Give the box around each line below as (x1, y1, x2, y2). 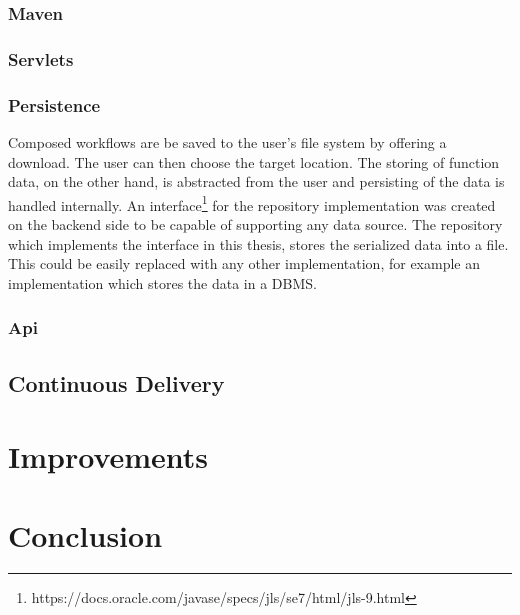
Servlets (8, 46, 74, 71)
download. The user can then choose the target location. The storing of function (8, 151, 500, 172)
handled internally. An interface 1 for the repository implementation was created (8, 191, 496, 215)
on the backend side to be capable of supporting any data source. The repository (8, 213, 503, 234)
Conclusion (8, 514, 163, 555)
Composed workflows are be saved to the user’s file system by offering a (8, 131, 447, 152)
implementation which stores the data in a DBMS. (8, 272, 317, 293)
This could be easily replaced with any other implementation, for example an (8, 253, 480, 274)
